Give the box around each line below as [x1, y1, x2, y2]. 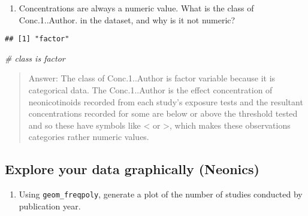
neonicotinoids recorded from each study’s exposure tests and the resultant [28, 95, 303, 108]
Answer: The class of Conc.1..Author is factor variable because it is [28, 72, 276, 84]
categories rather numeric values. [28, 130, 149, 143]
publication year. [19, 199, 81, 212]
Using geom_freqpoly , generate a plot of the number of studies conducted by [19, 188, 303, 200]
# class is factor [5, 51, 65, 64]
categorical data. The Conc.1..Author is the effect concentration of [28, 84, 273, 96]
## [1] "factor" [5, 35, 70, 44]
